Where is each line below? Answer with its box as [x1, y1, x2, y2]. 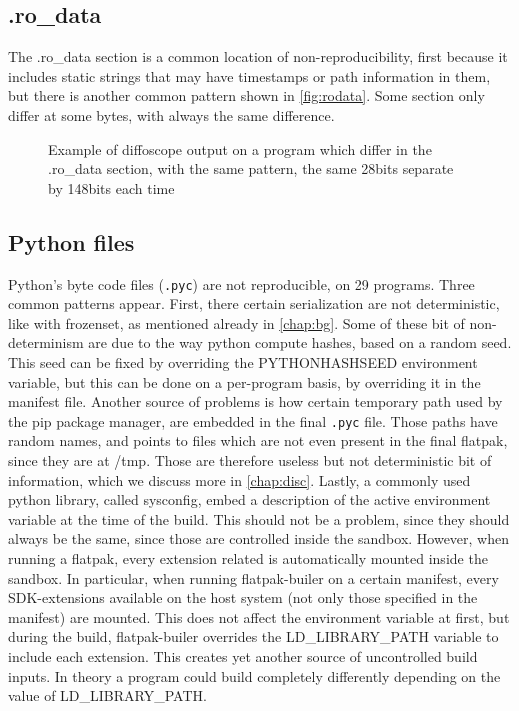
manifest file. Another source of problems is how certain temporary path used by [8, 391, 503, 412]
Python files [8, 226, 135, 257]
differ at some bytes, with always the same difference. [8, 104, 335, 125]
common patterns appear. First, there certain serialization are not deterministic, [8, 293, 500, 314]
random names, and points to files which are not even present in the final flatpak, [8, 430, 508, 451]
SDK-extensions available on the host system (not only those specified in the [8, 587, 478, 608]
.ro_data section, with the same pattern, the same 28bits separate [48, 158, 454, 179]
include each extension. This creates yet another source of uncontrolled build [8, 645, 478, 666]
